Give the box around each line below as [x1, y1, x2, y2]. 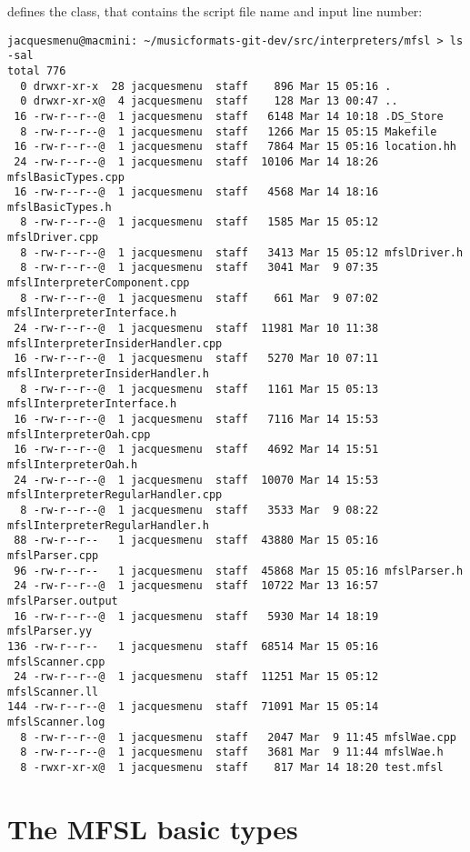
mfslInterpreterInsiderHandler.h [7, 367, 209, 381]
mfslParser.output [7, 594, 118, 607]
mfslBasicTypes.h [7, 200, 112, 214]
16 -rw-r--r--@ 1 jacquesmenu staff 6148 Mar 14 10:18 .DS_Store [14, 109, 444, 123]
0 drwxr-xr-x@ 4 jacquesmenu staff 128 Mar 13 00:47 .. [20, 95, 398, 108]
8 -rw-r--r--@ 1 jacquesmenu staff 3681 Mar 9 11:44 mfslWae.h [20, 746, 444, 759]
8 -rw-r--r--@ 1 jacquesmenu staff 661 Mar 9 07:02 [20, 291, 379, 305]
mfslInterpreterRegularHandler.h [7, 518, 209, 532]
